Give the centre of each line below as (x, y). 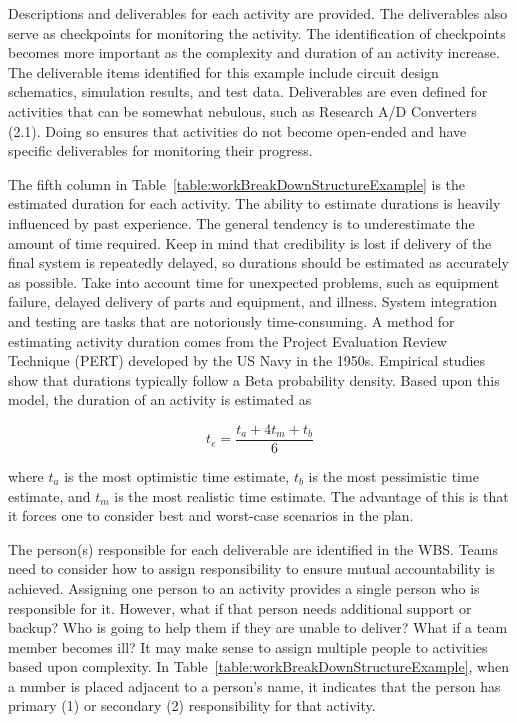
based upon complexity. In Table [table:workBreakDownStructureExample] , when (259, 666)
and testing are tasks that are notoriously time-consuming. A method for (231, 320)
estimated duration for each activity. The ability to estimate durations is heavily (254, 203)
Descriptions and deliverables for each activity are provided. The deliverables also (258, 13)
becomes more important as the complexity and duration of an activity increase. (254, 52)
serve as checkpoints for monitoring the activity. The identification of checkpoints (257, 32)
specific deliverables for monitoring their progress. (160, 150)
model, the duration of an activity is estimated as (160, 399)
